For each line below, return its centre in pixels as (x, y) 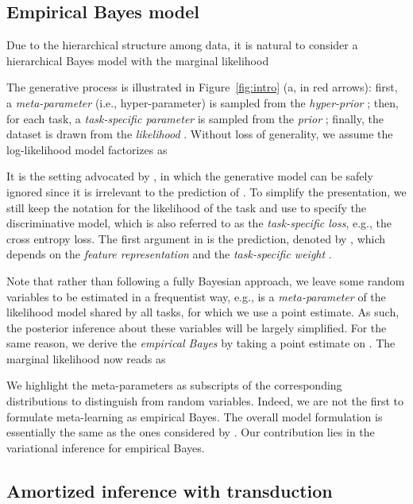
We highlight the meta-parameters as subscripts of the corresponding (174, 385)
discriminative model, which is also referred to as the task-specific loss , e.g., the (199, 223)
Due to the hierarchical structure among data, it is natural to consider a (182, 45)
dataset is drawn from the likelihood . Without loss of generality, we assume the (200, 134)
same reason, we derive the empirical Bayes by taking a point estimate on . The (201, 343)
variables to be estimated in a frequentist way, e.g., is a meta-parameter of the (196, 296)
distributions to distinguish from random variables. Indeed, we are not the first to (205, 401)
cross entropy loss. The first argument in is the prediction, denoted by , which (196, 238)
